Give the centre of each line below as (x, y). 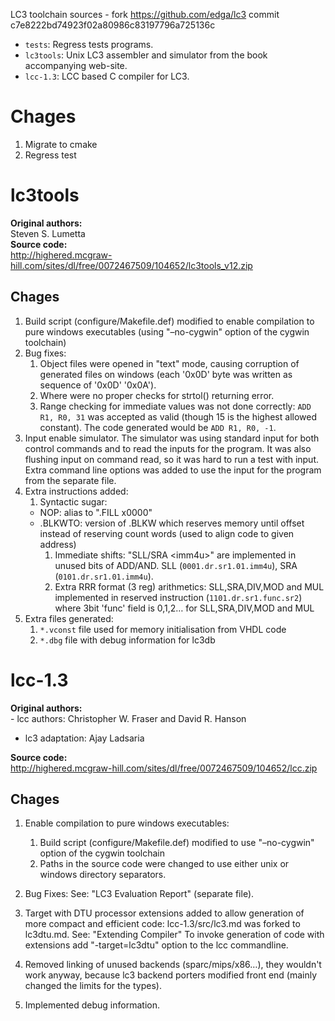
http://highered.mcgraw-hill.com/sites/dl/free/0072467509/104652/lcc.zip (164, 768)
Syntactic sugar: (73, 501)
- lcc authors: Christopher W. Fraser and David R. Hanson (128, 718)
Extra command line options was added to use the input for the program (173, 470)
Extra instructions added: (76, 491)
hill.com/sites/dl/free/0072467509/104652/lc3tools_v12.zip (131, 265)
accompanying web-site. (76, 65)
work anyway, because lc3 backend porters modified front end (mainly (171, 975)
